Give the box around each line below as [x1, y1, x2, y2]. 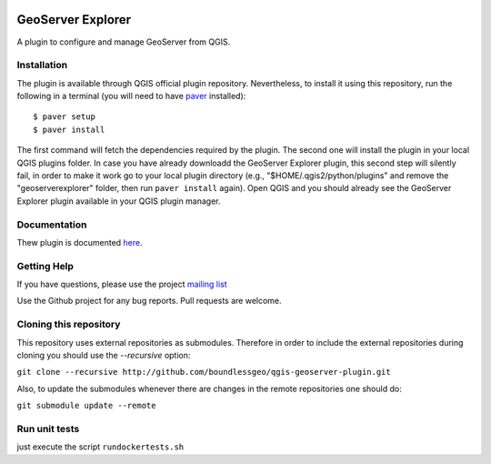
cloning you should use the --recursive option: [16, 349, 191, 360]
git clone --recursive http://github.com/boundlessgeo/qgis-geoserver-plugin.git [16, 367, 391, 378]
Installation [16, 59, 68, 72]
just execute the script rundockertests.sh [16, 441, 185, 452]
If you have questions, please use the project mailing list [16, 278, 227, 290]
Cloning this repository [16, 318, 121, 331]
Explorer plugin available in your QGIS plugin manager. [16, 196, 222, 207]
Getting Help [16, 259, 75, 272]
